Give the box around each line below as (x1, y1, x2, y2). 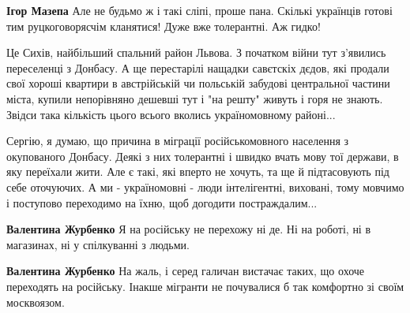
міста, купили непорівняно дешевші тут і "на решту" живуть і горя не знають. (6, 90, 383, 106)
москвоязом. (6, 293, 65, 310)
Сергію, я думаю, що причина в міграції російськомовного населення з (6, 132, 349, 149)
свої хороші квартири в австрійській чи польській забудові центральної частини (6, 75, 390, 91)
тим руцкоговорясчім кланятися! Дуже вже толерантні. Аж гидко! (6, 17, 321, 34)
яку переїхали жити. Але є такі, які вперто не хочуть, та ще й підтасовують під (6, 163, 389, 180)
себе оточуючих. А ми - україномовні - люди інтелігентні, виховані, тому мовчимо (6, 178, 404, 195)
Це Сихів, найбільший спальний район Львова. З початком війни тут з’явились (6, 44, 386, 61)
